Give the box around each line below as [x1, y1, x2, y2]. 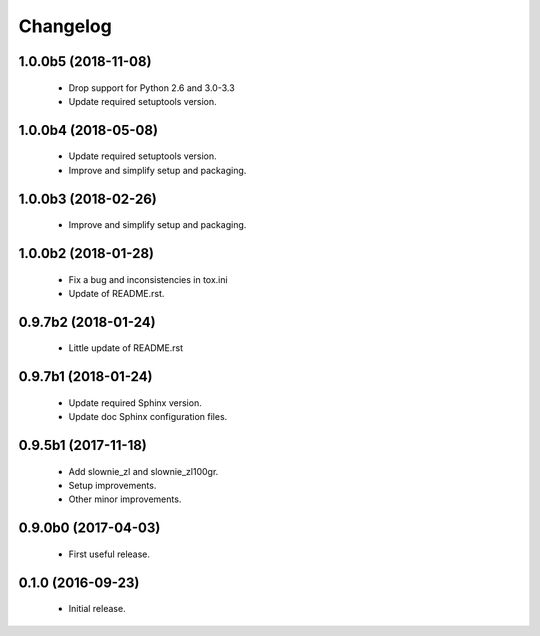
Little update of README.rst [68, 342, 184, 354]
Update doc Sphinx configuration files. [68, 411, 228, 423]
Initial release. [68, 603, 126, 615]
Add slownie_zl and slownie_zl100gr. [68, 465, 219, 477]
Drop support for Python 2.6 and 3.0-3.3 [68, 81, 235, 94]
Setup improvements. [68, 479, 157, 491]
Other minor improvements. [68, 493, 182, 505]
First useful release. [68, 548, 150, 560]
